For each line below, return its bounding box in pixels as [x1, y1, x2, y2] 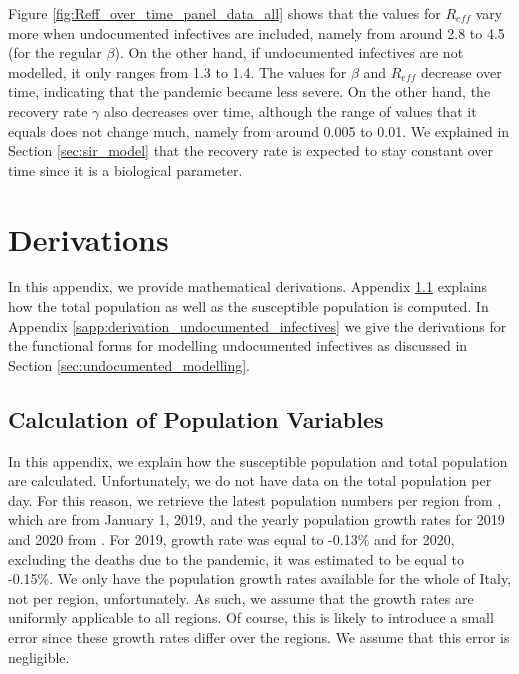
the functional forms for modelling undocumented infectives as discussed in [8, 335, 468, 356]
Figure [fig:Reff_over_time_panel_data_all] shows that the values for [8, 3, 441, 23]
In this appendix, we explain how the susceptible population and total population [8, 450, 508, 471]
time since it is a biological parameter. [8, 159, 243, 180]
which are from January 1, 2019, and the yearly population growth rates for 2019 [8, 509, 505, 530]
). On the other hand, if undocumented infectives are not [114, 42, 464, 63]
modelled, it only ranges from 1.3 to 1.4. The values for [8, 61, 347, 82]
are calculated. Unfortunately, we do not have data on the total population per [8, 470, 492, 491]
